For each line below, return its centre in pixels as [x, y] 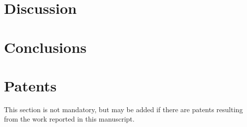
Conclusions [45, 47]
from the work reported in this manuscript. [69, 119]
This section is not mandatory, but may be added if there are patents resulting [123, 109]
